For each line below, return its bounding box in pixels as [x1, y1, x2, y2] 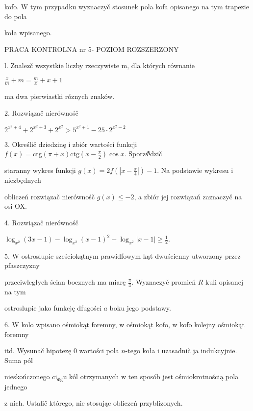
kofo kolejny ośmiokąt [179, 319, 245, 330]
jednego [4, 381, 27, 391]
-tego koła [125, 345, 155, 356]
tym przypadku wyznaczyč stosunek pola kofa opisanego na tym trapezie [30, 1, 249, 11]
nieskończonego [4, 371, 50, 382]
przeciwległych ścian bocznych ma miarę [4, 277, 126, 287]
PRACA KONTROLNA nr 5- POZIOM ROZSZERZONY [4, 44, 179, 54]
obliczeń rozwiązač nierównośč [4, 191, 95, 201]
